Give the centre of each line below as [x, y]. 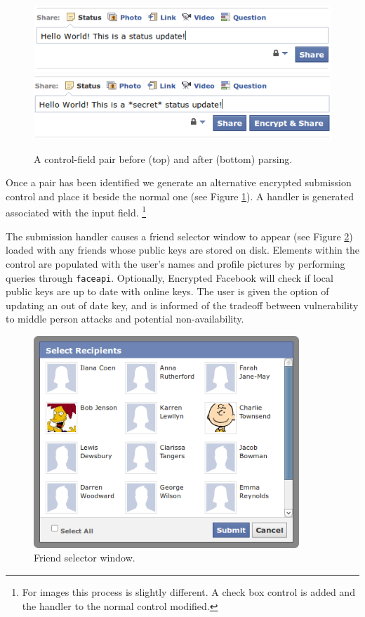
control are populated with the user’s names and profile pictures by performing [175, 263]
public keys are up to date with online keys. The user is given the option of [167, 291]
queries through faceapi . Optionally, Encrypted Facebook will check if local [170, 277]
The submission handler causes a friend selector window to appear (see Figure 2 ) [179, 236]
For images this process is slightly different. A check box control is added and [188, 591]
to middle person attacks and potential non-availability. [125, 319]
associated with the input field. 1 [76, 212]
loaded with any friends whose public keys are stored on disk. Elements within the [182, 250]
